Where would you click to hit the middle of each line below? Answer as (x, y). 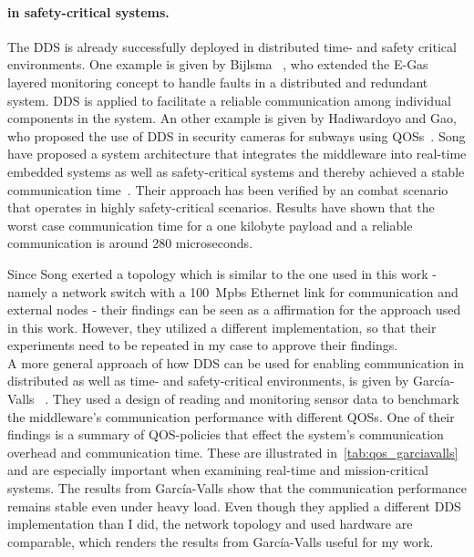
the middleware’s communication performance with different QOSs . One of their (231, 416)
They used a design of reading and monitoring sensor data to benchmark (256, 399)
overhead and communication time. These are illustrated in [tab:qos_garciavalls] (233, 452)
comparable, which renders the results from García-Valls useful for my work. (221, 541)
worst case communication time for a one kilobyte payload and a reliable (210, 225)
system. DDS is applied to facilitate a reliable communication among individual (229, 100)
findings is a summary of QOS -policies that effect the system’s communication (226, 434)
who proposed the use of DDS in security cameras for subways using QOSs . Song (237, 135)
